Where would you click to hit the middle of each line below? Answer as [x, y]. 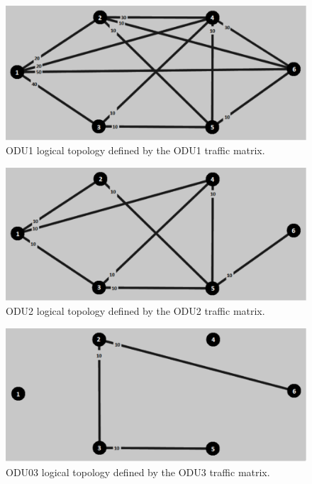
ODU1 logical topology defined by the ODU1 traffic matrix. [135, 150]
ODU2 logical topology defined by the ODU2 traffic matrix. [135, 311]
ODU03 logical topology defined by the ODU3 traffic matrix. [138, 472]
